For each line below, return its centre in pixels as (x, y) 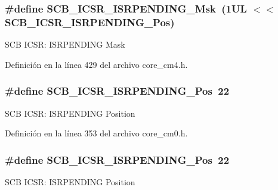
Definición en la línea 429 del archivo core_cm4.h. (96, 64)
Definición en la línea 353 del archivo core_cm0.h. (96, 133)
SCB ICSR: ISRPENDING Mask (65, 44)
